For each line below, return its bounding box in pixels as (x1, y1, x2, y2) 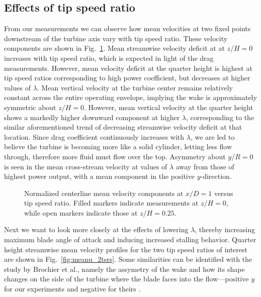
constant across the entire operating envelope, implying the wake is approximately (4, 92, 257, 103)
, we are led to (190, 131, 235, 142)
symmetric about (4, 102, 56, 112)
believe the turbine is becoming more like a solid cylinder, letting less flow (4, 141, 232, 152)
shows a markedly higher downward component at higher (4, 112, 180, 122)
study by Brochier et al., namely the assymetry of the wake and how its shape (4, 263, 245, 274)
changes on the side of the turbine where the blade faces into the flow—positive (4, 273, 249, 284)
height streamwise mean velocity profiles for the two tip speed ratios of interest (4, 244, 247, 254)
